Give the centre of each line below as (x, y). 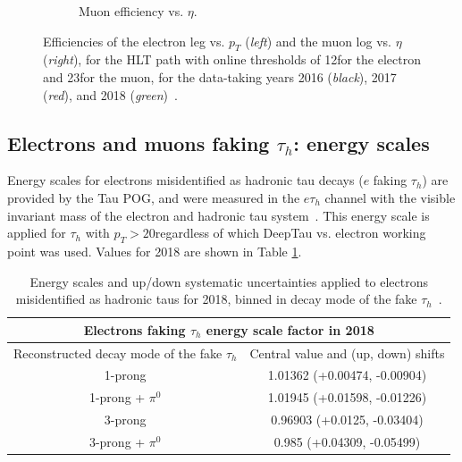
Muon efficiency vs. (131, 11)
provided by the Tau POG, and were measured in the (154, 197)
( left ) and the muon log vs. (318, 41)
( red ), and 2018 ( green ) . (110, 94)
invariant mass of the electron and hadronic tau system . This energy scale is (218, 215)
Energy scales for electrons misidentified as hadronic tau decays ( (185, 180)
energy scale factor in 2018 (290, 329)
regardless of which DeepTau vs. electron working (290, 233)
